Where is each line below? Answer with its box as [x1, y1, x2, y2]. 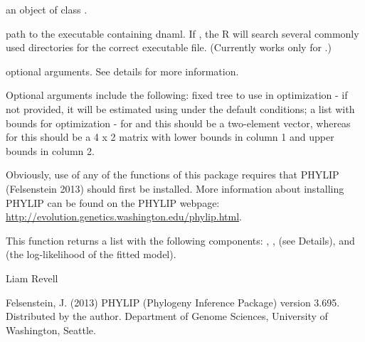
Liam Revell [6, 270, 58, 285]
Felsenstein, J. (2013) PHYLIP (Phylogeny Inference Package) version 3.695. [6, 294, 340, 309]
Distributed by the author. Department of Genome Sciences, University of [6, 309, 328, 324]
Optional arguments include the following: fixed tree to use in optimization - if [6, 87, 348, 102]
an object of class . [6, 2, 88, 16]
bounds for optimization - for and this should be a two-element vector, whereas [6, 115, 351, 130]
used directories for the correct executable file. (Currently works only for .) [6, 40, 332, 55]
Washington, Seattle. [6, 322, 96, 337]
